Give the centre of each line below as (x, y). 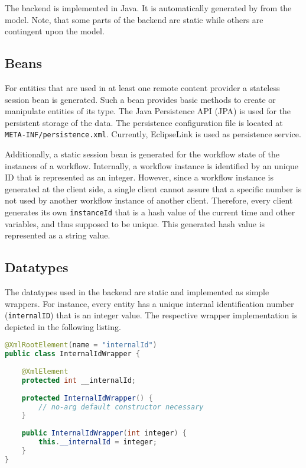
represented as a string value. (58, 235)
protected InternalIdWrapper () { (87, 398)
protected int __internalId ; (79, 380)
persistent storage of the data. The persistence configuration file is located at (144, 122)
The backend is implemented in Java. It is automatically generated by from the (148, 8)
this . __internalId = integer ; (98, 442)
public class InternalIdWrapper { (73, 354)
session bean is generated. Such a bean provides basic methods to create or (140, 99)
